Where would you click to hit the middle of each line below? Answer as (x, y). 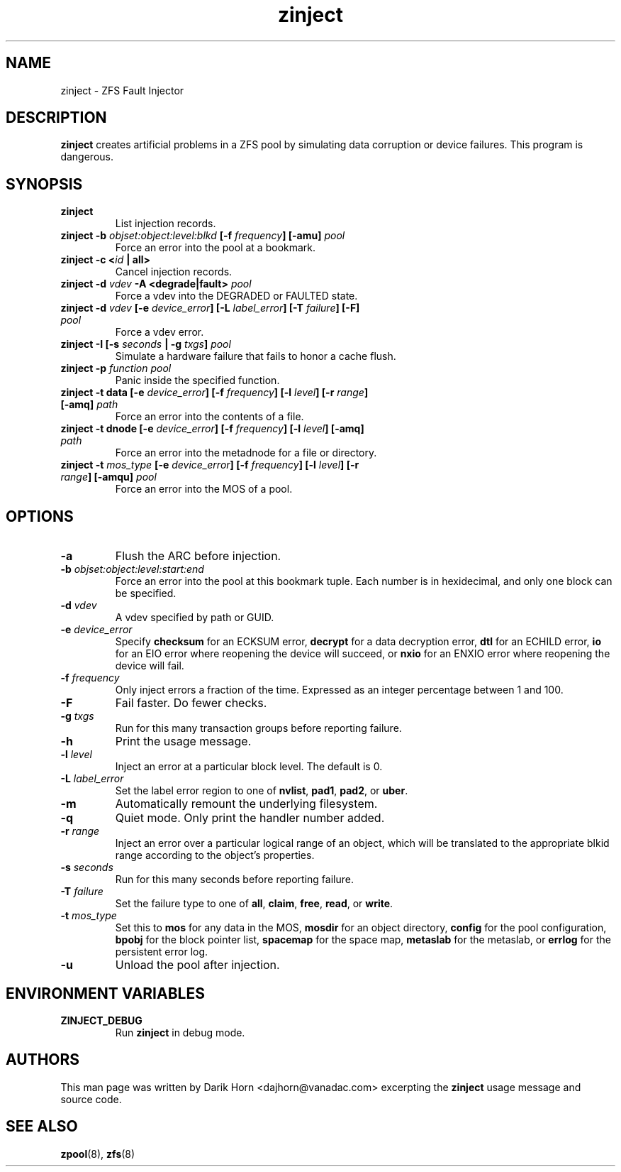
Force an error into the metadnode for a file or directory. (246, 453)
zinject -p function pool (116, 368)
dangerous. (87, 157)
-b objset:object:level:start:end (132, 569)
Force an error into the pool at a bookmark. (216, 248)
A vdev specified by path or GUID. (195, 618)
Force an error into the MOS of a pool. (204, 489)
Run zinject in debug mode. (180, 1032)
